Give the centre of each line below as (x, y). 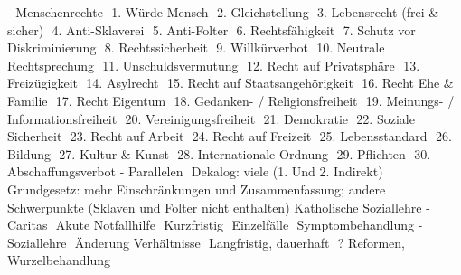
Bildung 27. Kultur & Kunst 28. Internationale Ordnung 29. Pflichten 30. (219, 153)
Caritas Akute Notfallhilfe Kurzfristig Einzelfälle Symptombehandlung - (215, 225)
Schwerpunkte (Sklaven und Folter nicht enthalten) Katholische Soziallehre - (219, 207)
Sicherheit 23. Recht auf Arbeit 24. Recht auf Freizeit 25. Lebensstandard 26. (230, 136)
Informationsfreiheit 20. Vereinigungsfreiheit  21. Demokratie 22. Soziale (211, 118)
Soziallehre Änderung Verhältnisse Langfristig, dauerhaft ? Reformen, (206, 242)
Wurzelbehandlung (59, 260)
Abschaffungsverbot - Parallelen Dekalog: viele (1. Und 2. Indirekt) (195, 171)
